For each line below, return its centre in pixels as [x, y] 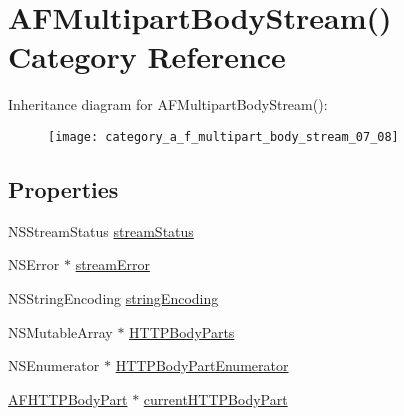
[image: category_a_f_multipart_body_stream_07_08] [223, 136]
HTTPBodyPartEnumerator [202, 365]
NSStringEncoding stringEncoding [113, 297]
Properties [63, 188]
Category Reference [147, 56]
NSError [34, 264]
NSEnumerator [54, 365]
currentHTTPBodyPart [215, 398]
